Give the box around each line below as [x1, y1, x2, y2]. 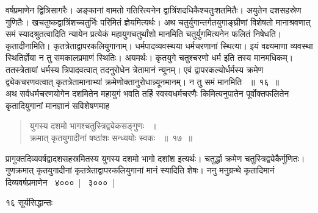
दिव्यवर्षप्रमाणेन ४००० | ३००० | [5, 175, 115, 188]
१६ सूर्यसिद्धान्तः [5, 196, 53, 209]
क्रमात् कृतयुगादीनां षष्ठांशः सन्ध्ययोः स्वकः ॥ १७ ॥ [29, 131, 192, 144]
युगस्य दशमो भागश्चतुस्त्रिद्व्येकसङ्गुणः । [29, 119, 157, 132]
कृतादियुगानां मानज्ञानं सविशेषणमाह [5, 99, 110, 111]
